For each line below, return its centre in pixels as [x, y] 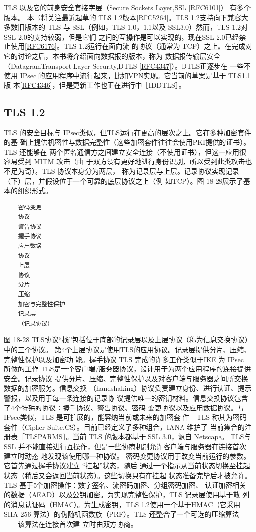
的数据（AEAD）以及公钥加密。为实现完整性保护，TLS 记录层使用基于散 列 [127, 494]
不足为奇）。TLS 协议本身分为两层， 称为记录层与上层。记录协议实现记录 [122, 171]
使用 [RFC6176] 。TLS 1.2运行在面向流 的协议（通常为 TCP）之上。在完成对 [131, 46]
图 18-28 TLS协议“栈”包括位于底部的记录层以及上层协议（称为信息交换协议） [128, 340]
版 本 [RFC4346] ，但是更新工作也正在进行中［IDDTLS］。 [95, 85]
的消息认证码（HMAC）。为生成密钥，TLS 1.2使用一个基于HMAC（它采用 [122, 504]
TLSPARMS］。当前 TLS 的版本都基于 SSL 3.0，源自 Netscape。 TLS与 [138, 436]
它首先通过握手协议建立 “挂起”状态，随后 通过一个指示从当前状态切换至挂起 [127, 466]
